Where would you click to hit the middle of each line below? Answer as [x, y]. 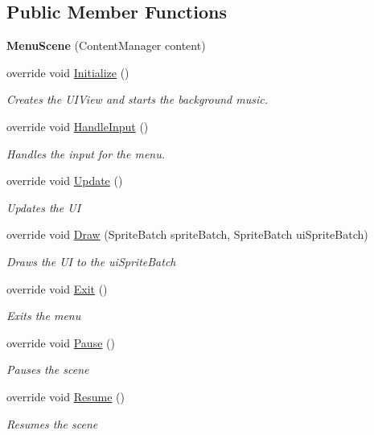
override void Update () [65, 181]
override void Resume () [66, 396]
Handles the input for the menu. [86, 153]
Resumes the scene [52, 423]
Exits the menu [44, 316]
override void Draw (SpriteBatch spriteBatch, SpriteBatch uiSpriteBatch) [187, 234]
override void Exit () [57, 288]
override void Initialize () [68, 72]
